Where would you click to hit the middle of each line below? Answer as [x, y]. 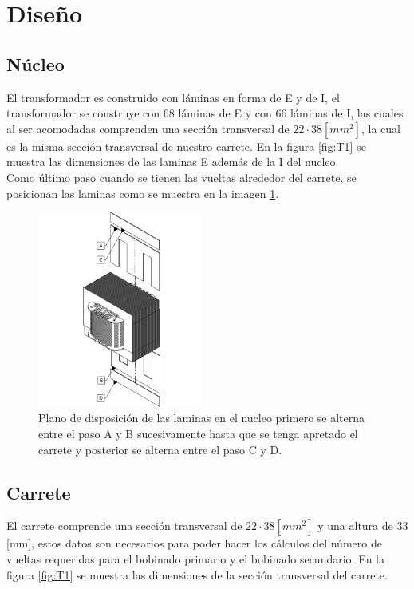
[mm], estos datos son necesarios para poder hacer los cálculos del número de [194, 543]
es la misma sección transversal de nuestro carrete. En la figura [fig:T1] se [186, 146]
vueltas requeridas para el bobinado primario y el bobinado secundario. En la [196, 558]
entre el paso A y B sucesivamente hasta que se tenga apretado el [198, 433]
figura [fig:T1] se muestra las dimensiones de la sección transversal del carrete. [197, 574]
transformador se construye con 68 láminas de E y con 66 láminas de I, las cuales [205, 113]
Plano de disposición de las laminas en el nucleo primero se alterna [202, 418]
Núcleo [35, 63]
